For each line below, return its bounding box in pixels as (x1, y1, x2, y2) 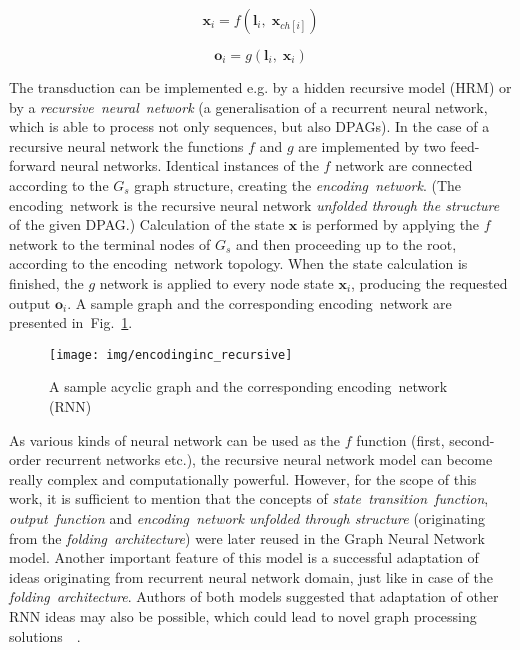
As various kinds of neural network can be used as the (9, 429, 341, 450)
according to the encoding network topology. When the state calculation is (9, 253, 468, 274)
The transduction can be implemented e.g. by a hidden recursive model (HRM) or (9, 77, 512, 97)
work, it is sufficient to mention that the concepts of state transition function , (9, 488, 489, 509)
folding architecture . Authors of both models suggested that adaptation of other (9, 586, 499, 607)
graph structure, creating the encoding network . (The (134, 174, 462, 195)
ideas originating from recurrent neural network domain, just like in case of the (9, 566, 493, 587)
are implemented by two (298, 135, 446, 156)
